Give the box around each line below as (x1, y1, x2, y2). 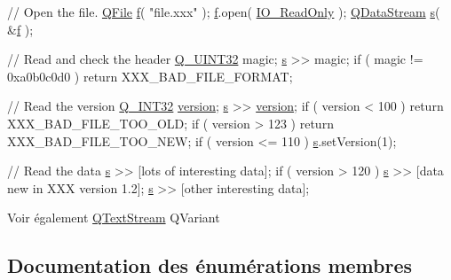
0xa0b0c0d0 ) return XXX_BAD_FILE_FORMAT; (7, 66, 293, 85)
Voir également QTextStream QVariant (7, 208, 220, 227)
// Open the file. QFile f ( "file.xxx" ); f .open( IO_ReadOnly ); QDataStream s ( (7, 3, 440, 20)
